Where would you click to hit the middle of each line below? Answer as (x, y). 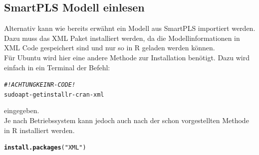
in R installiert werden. (39, 130)
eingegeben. (22, 110)
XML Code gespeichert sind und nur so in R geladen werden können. (110, 48)
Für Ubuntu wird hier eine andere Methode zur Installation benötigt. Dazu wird (127, 57)
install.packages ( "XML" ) (45, 148)
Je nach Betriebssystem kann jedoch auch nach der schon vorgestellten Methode (127, 120)
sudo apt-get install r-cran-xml (54, 94)
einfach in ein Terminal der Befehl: (57, 67)
